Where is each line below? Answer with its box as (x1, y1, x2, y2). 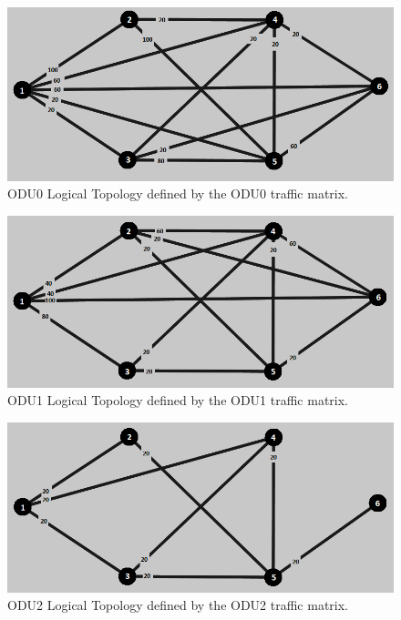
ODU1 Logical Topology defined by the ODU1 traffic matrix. (7, 391, 349, 410)
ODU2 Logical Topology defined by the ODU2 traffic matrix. (7, 595, 349, 615)
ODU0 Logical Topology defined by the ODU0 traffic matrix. (7, 184, 349, 203)
